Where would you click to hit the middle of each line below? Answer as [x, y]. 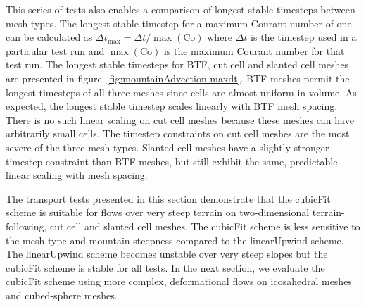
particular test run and [55, 50]
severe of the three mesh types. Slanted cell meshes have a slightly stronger [168, 147]
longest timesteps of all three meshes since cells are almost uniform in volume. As [181, 92]
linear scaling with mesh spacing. [77, 175]
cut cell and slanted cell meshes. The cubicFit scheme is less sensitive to [205, 226]
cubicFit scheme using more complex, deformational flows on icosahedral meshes [179, 281]
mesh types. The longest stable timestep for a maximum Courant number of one [179, 23]
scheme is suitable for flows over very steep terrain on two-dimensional [158, 212]
